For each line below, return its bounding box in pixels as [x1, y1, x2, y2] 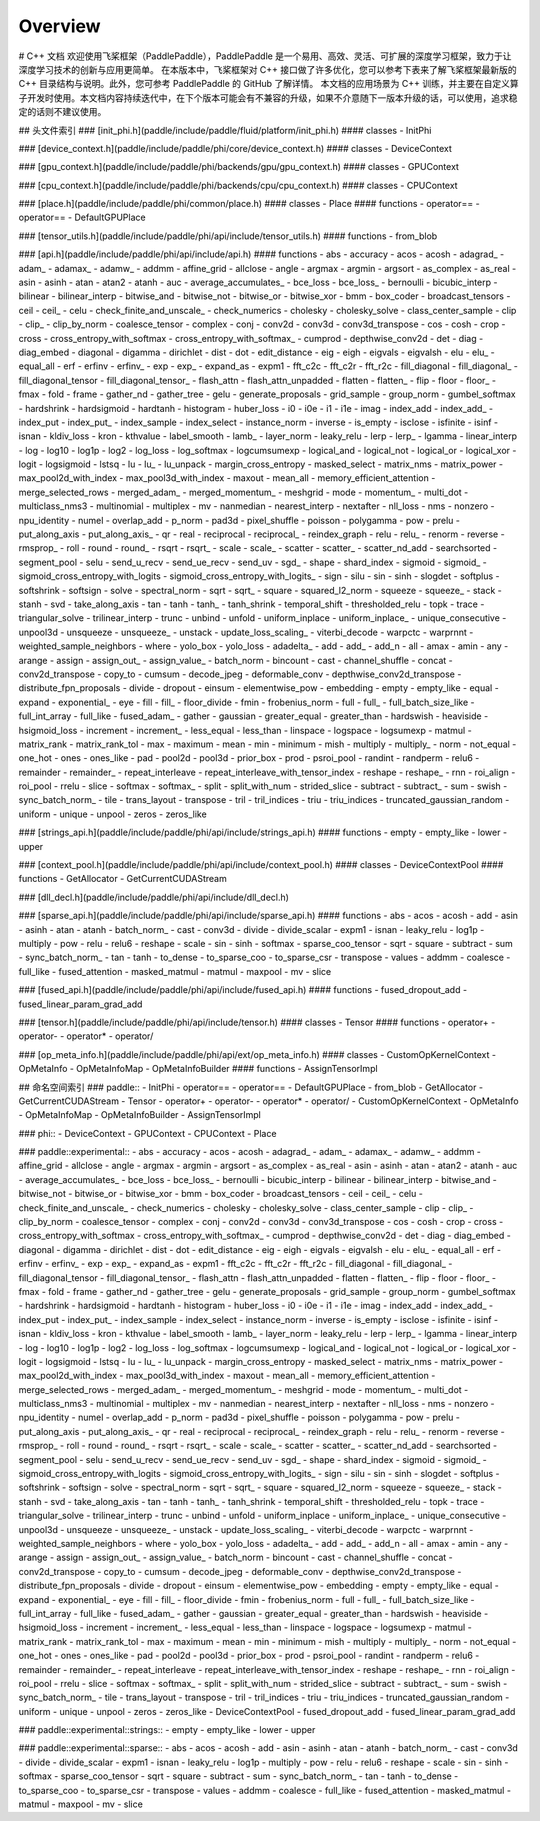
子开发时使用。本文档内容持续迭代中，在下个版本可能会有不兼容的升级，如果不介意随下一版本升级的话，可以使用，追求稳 [18, 91, 518, 104]
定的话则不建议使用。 [18, 106, 107, 118]
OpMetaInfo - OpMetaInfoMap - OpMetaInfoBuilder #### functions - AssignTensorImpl [18, 1063, 379, 1075]
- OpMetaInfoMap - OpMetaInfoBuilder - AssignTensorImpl [18, 1109, 262, 1121]
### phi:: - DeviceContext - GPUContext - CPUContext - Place [18, 1127, 277, 1139]
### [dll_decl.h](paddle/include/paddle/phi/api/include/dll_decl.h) [18, 891, 290, 903]
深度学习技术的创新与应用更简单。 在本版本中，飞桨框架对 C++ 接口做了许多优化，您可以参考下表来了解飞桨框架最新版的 [18, 63, 517, 75]
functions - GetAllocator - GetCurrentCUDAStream [18, 873, 227, 885]
